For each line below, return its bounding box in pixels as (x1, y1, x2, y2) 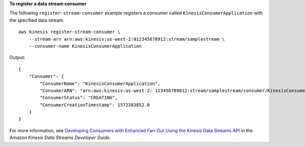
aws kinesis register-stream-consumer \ (18, 29, 120, 35)
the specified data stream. (9, 17, 65, 23)
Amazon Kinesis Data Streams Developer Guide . (9, 135, 111, 141)
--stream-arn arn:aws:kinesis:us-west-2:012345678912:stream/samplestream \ (28, 36, 225, 42)
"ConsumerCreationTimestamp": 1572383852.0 (40, 102, 150, 108)
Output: (9, 54, 25, 61)
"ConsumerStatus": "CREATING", (40, 95, 118, 101)
